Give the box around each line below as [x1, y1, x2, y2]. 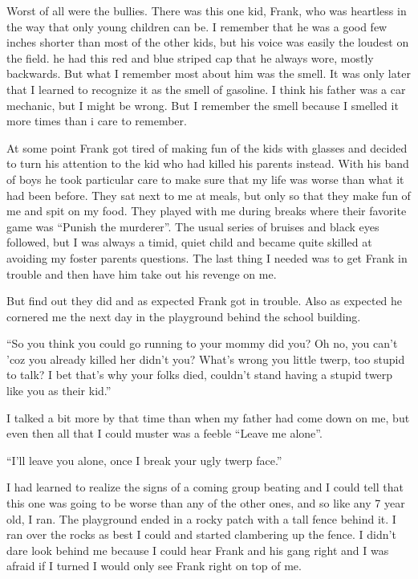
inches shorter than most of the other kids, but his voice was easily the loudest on [6, 34, 409, 51]
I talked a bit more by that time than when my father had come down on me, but [6, 409, 410, 426]
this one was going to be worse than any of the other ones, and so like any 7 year [6, 495, 405, 512]
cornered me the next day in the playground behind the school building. [6, 308, 361, 324]
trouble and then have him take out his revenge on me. [6, 265, 277, 282]
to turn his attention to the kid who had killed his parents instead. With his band [6, 155, 409, 172]
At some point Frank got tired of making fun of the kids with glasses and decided [6, 139, 408, 156]
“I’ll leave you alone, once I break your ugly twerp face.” [6, 451, 282, 468]
